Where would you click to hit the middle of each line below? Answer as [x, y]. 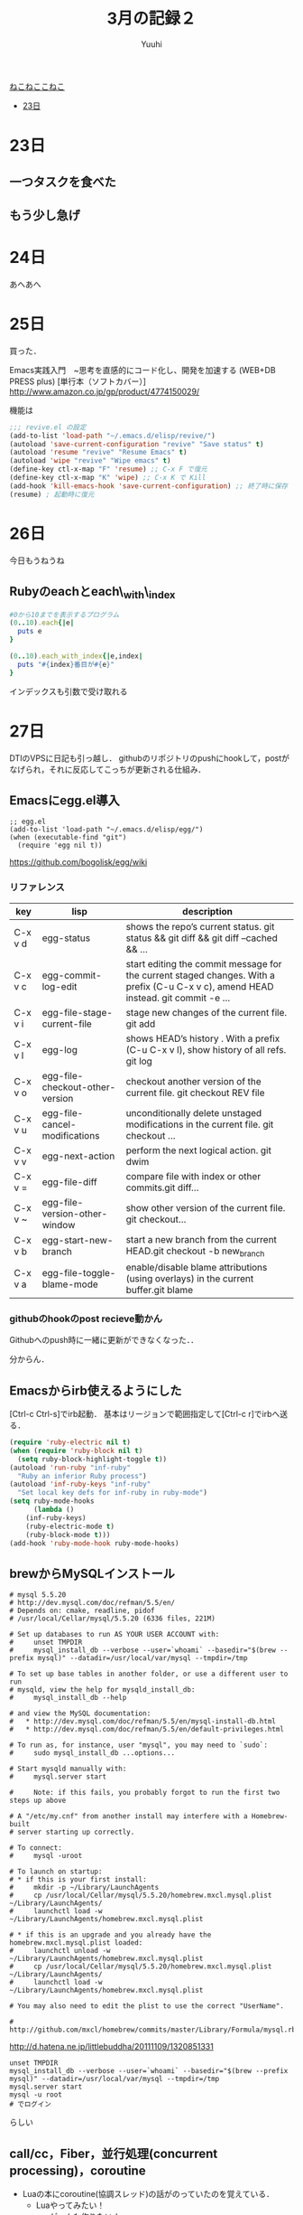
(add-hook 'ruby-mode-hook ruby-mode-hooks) [94, 1543]
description [207, 911]
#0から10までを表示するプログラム [64, 615]
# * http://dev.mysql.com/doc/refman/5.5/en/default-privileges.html [147, 1730]
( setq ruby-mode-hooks [52, 1501]
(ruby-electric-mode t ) [70, 1526]
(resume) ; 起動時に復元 [52, 494]
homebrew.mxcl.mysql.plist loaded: [76, 1943]
